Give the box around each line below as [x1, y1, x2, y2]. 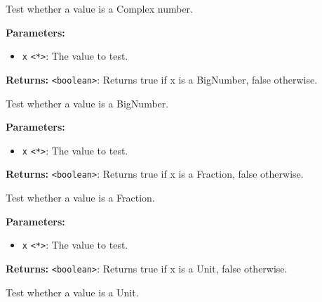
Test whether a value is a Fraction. [6, 190, 155, 204]
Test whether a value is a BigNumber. [6, 96, 169, 110]
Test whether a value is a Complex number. [6, 1, 193, 15]
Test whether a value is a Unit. [6, 284, 139, 299]
